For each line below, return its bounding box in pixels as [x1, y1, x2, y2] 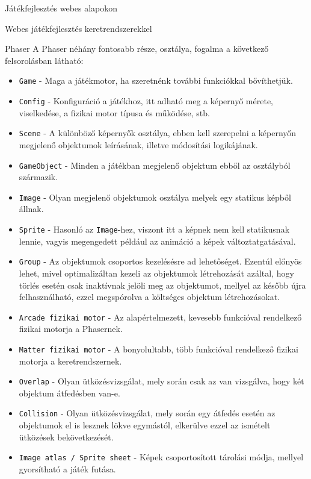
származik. [19, 171, 58, 183]
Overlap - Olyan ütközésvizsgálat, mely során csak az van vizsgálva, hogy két [19, 375, 304, 387]
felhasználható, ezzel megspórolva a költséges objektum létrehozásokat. [19, 290, 280, 303]
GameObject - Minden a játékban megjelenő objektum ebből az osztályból [19, 158, 291, 171]
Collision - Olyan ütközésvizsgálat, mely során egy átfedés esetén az [19, 407, 276, 419]
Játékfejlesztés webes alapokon [5, 2, 118, 14]
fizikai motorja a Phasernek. [19, 322, 123, 335]
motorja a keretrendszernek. [19, 354, 122, 367]
